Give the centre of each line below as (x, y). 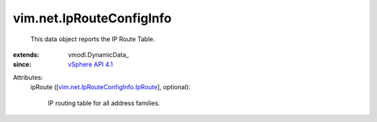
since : (22, 64)
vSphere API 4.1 (90, 64)
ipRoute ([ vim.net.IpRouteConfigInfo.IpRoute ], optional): (110, 87)
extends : (26, 54)
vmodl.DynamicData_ (98, 54)
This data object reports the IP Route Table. (93, 39)
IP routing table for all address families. (104, 103)
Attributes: (28, 77)
